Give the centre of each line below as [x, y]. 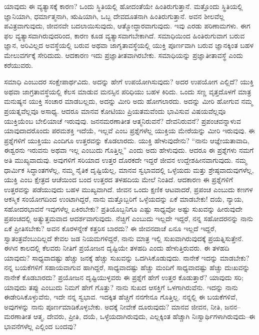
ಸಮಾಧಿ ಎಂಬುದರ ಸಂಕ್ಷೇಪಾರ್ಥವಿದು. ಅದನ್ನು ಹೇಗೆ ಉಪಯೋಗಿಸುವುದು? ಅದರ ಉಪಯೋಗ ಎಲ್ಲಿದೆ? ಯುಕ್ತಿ [129, 82]
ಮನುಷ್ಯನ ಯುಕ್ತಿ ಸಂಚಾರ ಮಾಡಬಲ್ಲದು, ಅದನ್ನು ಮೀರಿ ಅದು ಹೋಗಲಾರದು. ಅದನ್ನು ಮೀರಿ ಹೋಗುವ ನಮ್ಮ [128, 101]
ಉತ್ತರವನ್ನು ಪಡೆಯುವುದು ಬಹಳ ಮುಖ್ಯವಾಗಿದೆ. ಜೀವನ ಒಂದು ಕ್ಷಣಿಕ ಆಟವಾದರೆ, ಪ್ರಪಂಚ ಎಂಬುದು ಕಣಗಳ [128, 189]
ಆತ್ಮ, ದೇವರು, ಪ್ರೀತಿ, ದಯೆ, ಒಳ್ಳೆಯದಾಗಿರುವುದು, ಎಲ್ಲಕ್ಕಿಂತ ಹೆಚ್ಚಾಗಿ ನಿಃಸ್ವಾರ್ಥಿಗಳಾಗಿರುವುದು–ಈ [144, 316]
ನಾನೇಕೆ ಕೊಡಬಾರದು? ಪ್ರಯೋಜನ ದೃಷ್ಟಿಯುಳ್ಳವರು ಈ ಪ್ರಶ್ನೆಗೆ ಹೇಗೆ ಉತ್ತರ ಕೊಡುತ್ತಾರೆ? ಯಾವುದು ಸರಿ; [124, 277]
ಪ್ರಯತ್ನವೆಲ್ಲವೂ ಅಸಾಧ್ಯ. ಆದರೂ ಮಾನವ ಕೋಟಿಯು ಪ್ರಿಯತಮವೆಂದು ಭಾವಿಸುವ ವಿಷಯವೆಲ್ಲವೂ [115, 111]
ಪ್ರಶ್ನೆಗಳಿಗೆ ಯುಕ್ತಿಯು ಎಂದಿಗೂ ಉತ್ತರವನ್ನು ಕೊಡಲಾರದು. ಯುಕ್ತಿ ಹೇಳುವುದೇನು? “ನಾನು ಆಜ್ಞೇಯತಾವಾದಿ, [127, 140]
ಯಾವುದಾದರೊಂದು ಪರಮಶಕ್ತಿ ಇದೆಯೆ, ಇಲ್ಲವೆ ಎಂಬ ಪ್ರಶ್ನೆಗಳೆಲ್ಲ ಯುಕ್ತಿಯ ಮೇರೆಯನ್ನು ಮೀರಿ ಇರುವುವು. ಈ [129, 131]
